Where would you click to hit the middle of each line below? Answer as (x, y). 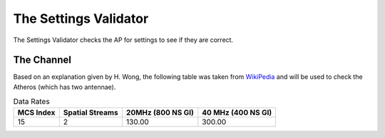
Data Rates (31, 102)
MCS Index (36, 112)
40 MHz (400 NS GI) (237, 112)
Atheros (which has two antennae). (65, 87)
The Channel (42, 60)
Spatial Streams (91, 112)
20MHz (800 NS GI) (160, 112)
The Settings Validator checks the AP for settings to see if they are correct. (123, 40)
